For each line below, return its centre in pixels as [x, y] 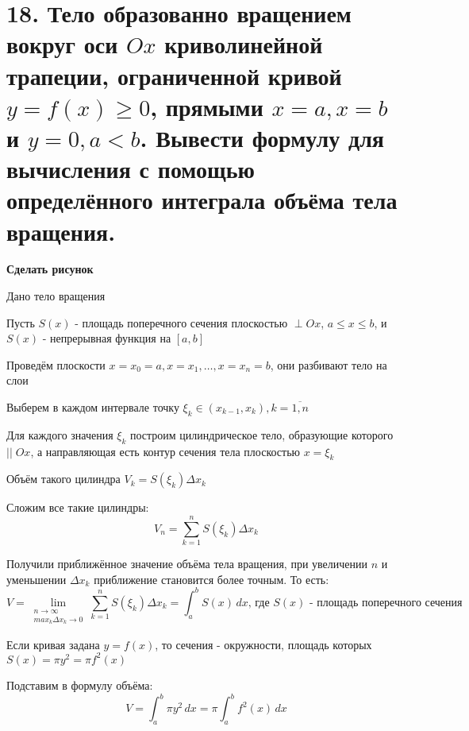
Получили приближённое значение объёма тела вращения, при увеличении [187, 564]
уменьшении [37, 579]
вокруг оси [62, 44]
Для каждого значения [60, 434]
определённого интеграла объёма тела [202, 200]
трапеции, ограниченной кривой [174, 75]
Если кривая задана [53, 644]
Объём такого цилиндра [63, 479]
